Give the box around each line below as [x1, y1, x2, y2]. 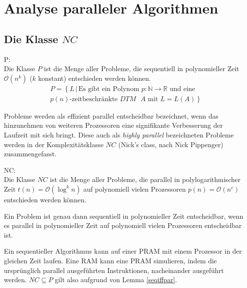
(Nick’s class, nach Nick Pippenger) [118, 139, 223, 149]
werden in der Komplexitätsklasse [4, 139, 104, 149]
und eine [170, 85, 195, 92]
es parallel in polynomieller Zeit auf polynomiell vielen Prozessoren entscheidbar [4, 220, 242, 230]
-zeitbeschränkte [69, 95, 118, 103]
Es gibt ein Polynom [78, 85, 139, 92]
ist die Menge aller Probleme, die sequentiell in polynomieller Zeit [44, 63, 239, 74]
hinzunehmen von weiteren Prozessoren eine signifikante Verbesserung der [4, 120, 223, 130]
